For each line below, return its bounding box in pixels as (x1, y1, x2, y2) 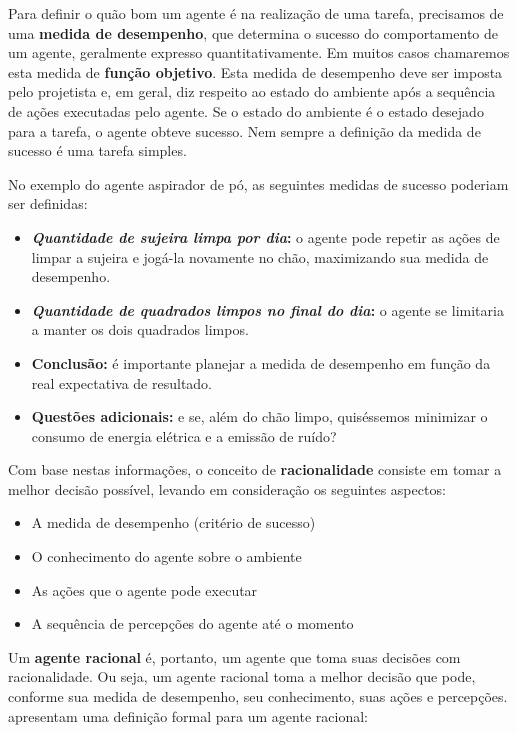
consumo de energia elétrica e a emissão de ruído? (31, 425, 337, 446)
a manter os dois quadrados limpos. (31, 319, 249, 340)
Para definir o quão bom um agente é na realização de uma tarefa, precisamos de (8, 3, 504, 23)
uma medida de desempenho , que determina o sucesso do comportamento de (8, 22, 498, 43)
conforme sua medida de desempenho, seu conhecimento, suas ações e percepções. (8, 686, 508, 707)
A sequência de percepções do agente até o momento (31, 613, 354, 634)
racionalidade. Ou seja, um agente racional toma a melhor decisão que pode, (8, 666, 476, 687)
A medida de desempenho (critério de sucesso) (31, 512, 316, 533)
